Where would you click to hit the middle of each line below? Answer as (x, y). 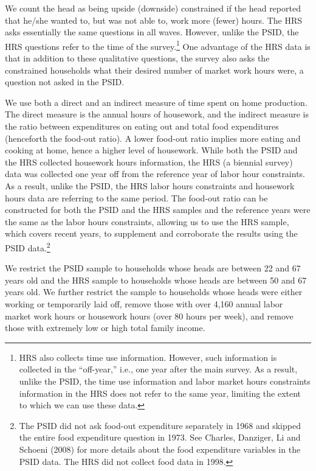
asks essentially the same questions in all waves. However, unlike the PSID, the (152, 32)
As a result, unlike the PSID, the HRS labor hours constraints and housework (150, 185)
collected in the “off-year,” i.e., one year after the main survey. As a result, (158, 369)
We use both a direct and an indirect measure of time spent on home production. (156, 102)
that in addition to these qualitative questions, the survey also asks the (137, 58)
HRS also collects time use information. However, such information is (148, 357)
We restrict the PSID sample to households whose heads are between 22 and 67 (153, 268)
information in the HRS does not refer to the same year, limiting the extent (160, 393)
